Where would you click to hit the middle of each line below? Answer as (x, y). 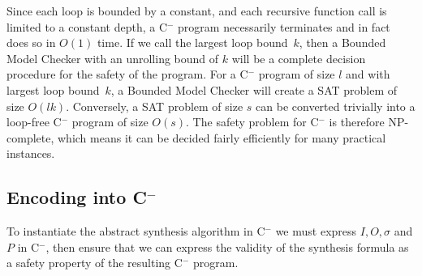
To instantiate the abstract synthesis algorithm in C (136, 231)
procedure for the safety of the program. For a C (127, 74)
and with (368, 74)
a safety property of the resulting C (95, 263)
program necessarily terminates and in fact (284, 26)
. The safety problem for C (252, 122)
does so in (31, 42)
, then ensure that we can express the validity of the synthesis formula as (227, 246)
